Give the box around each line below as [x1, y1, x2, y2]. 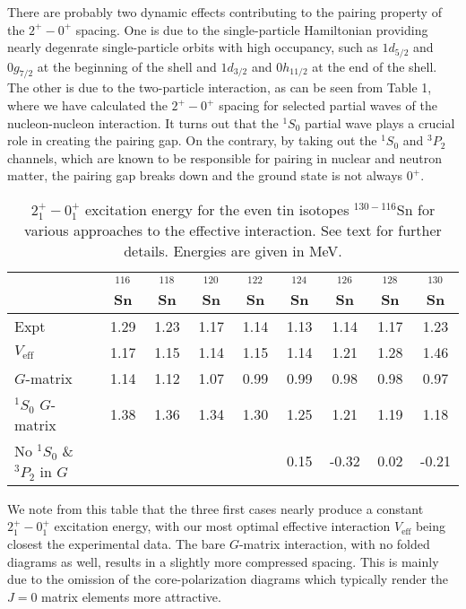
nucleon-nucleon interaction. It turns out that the [7, 113, 279, 132]
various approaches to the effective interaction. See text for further [24, 220, 442, 240]
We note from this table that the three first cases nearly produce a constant [7, 499, 424, 518]
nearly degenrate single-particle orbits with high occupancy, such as [7, 38, 378, 57]
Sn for [396, 199, 436, 220]
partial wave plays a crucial [305, 113, 455, 132]
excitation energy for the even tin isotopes [84, 199, 349, 220]
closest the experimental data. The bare [7, 534, 226, 552]
